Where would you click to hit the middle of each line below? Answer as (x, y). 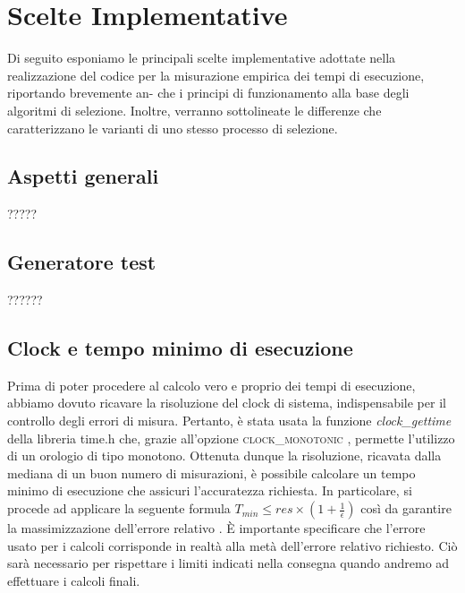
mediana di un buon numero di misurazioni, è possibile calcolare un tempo (211, 473)
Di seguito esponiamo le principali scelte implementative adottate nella (202, 58)
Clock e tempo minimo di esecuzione (180, 348)
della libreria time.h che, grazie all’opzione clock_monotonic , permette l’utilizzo (231, 438)
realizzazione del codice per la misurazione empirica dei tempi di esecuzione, (216, 75)
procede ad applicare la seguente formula (119, 508)
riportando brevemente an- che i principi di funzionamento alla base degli (208, 93)
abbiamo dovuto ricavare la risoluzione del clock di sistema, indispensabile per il (227, 403)
